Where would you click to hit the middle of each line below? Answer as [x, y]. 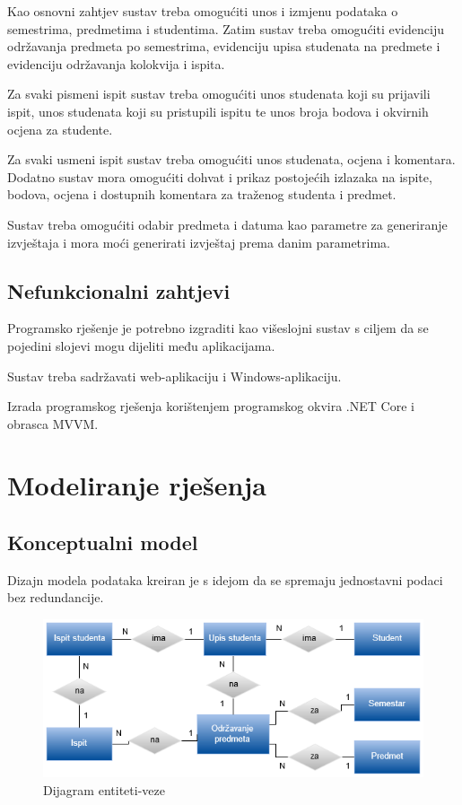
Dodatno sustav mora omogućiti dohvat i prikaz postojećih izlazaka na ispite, [220, 176]
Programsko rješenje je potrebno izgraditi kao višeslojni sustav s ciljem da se [218, 328]
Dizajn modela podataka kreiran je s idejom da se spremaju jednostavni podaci [225, 579]
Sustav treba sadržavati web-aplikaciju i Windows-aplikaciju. [174, 376]
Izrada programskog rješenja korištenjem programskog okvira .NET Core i [211, 406]
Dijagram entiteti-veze [104, 789]
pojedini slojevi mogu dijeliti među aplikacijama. [141, 345]
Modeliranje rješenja [137, 485]
